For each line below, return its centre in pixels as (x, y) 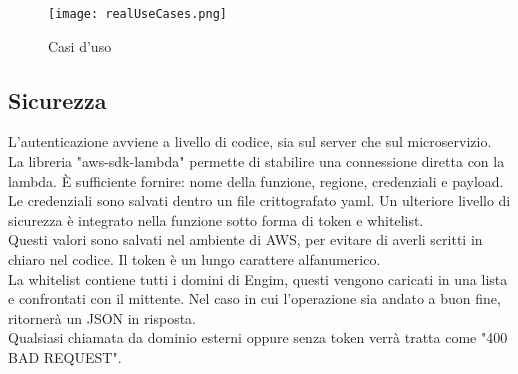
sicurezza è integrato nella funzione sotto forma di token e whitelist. (216, 219)
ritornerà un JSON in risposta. (102, 317)
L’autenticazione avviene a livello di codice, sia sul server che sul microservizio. (250, 141)
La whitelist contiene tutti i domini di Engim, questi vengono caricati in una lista (258, 278)
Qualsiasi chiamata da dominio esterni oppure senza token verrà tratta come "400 (258, 337)
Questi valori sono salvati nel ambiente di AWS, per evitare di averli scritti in (245, 239)
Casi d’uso (80, 45)
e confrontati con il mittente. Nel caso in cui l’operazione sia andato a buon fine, (254, 298)
